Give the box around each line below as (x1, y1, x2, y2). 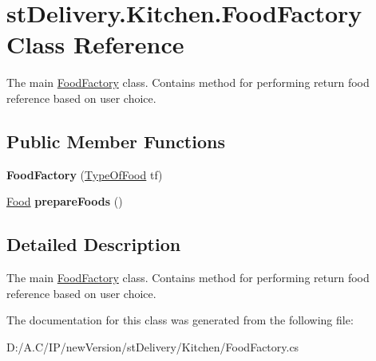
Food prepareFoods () (6, 193, 123, 210)
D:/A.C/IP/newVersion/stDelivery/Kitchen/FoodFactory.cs (6, 338, 299, 355)
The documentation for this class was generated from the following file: (6, 312, 354, 328)
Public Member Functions (6, 128, 225, 153)
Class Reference (6, 28, 184, 61)
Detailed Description (6, 232, 181, 257)
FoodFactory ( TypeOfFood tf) (6, 166, 163, 182)
